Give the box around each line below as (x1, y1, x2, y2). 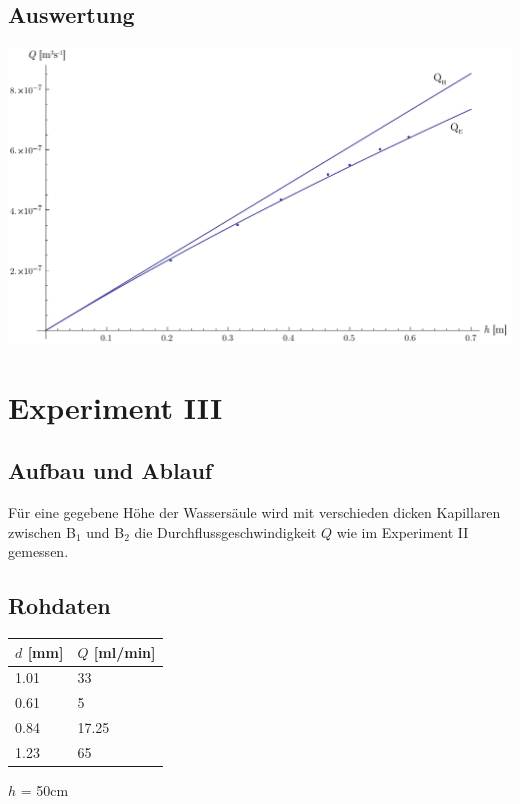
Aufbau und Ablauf (8, 455, 213, 486)
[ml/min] (93, 641, 156, 662)
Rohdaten (8, 590, 111, 621)
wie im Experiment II (336, 521, 469, 542)
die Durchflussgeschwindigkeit (134, 521, 317, 542)
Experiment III (8, 386, 223, 427)
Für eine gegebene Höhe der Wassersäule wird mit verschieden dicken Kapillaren (8, 502, 501, 523)
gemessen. (8, 541, 69, 562)
